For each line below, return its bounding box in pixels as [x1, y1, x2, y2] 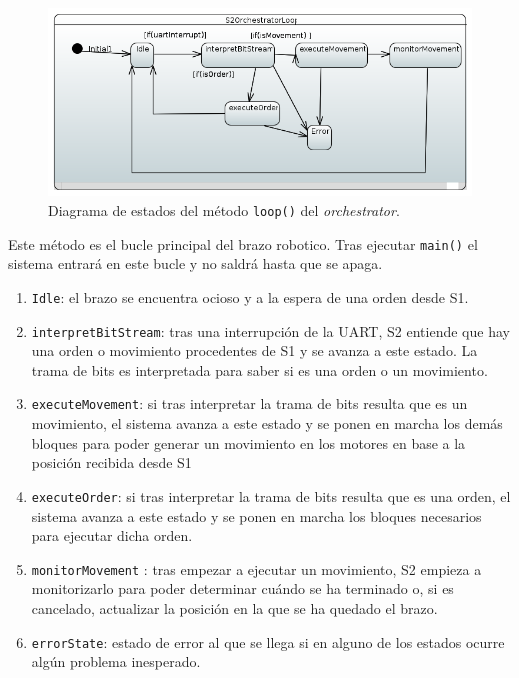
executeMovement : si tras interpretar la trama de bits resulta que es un [31, 393, 468, 414]
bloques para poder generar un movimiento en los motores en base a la [31, 432, 466, 453]
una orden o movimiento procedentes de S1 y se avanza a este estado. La [31, 340, 478, 361]
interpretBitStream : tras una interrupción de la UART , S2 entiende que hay [31, 320, 510, 341]
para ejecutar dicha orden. [31, 525, 193, 546]
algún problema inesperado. [31, 651, 201, 672]
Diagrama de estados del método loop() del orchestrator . [48, 200, 400, 221]
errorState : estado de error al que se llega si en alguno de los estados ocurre [31, 631, 505, 652]
